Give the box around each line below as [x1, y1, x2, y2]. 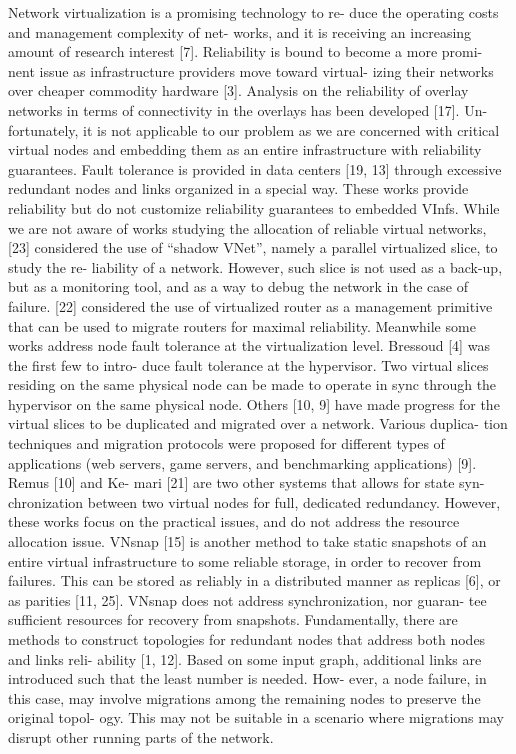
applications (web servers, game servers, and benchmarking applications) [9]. [8, 452, 477, 473]
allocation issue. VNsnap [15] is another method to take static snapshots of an [8, 531, 487, 552]
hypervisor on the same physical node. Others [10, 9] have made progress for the [8, 393, 500, 414]
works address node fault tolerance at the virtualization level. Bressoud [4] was [8, 335, 490, 356]
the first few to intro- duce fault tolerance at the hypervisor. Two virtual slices [8, 354, 489, 375]
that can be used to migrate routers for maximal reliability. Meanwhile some [8, 315, 476, 336]
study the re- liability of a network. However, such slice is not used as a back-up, [8, 256, 503, 277]
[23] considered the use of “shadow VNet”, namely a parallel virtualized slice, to [8, 237, 498, 258]
